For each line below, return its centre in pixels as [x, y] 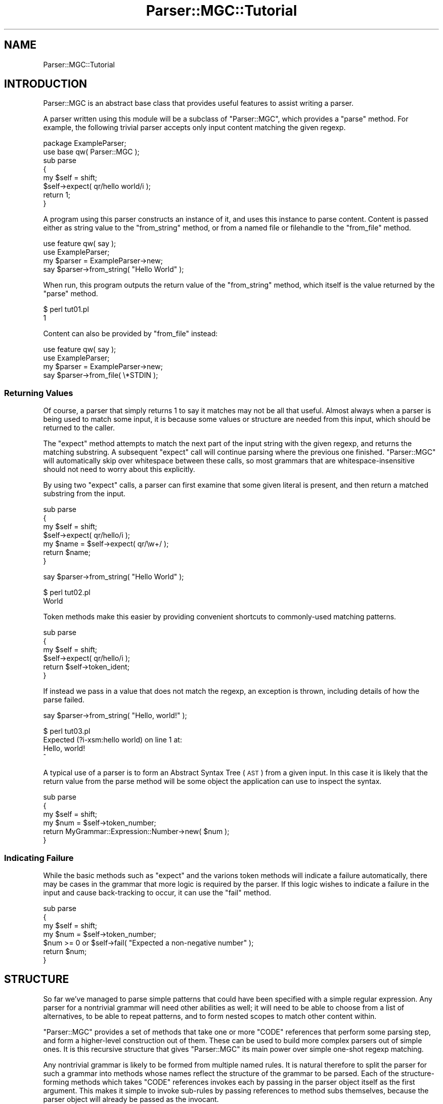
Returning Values [39, 393]
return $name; [67, 553]
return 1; [57, 195]
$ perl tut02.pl [67, 593]
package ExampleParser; [85, 143]
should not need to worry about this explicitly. [119, 469]
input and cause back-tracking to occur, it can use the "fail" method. [157, 892]
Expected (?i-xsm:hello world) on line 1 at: [113, 740]
